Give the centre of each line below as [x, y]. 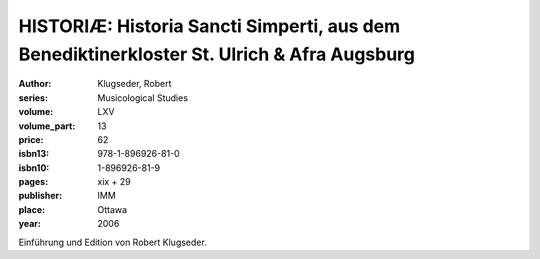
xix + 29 [114, 182]
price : [31, 139]
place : [32, 209]
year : [30, 224]
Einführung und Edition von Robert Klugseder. [112, 242]
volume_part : [47, 126]
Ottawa [112, 209]
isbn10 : [34, 167]
